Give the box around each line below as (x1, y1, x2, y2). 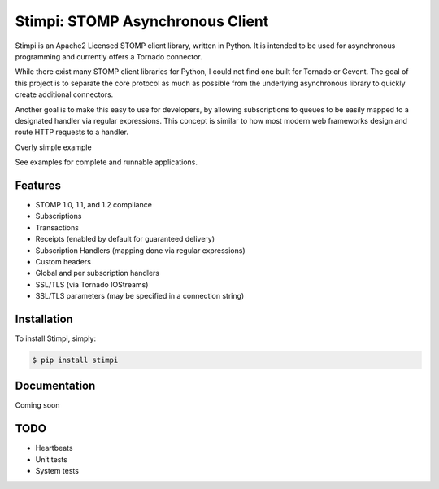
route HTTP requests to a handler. (15, 127, 129, 138)
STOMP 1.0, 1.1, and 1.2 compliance (35, 199, 152, 209)
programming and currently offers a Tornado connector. (15, 51, 202, 61)
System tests (35, 466, 79, 476)
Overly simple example (15, 142, 93, 152)
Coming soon (15, 400, 60, 410)
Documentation (15, 379, 96, 393)
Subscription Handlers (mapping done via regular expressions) (35, 245, 246, 255)
